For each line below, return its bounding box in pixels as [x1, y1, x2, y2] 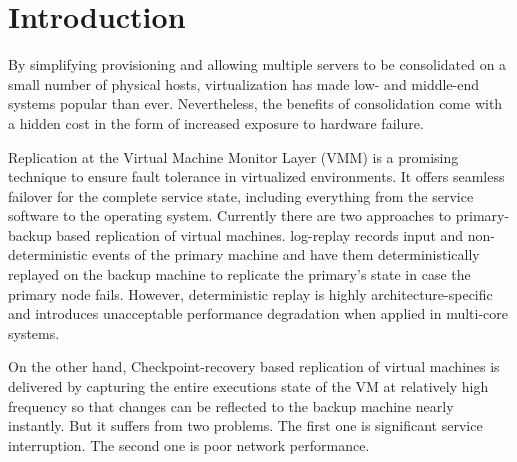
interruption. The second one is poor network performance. [8, 434, 370, 455]
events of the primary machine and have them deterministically [92, 244, 480, 265]
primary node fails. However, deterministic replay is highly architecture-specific [8, 283, 493, 304]
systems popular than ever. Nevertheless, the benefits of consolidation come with [8, 93, 503, 114]
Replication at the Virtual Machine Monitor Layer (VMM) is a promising [8, 146, 459, 167]
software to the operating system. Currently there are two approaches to [8, 205, 452, 226]
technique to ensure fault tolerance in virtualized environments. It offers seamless [8, 166, 505, 187]
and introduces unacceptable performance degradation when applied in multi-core [8, 303, 509, 324]
